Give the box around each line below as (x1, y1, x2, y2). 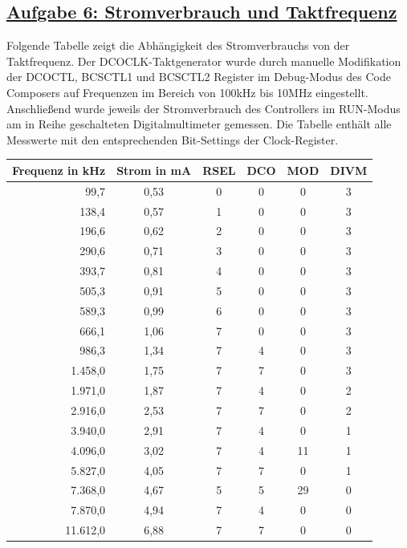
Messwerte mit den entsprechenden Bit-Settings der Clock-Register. (6, 131, 339, 148)
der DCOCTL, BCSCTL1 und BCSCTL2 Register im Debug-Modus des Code (6, 68, 391, 85)
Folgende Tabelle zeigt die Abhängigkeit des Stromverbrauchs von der (6, 37, 350, 54)
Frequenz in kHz (12, 161, 106, 178)
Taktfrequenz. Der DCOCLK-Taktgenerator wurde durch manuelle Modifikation (6, 52, 401, 69)
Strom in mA (116, 161, 192, 178)
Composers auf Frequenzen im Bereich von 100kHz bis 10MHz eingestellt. (6, 83, 368, 100)
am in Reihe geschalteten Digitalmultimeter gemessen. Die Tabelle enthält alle (6, 116, 392, 132)
